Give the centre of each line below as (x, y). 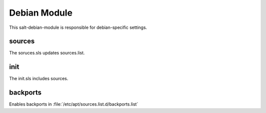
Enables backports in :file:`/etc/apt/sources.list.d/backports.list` (74, 104)
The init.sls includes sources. (39, 79)
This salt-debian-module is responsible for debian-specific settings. (78, 27)
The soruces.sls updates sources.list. (47, 53)
